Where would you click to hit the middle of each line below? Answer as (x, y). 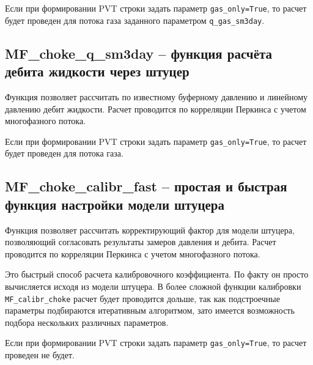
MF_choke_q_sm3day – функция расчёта (139, 53)
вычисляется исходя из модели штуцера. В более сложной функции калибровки (153, 286)
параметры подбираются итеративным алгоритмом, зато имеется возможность (150, 310)
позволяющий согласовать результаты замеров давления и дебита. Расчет (141, 242)
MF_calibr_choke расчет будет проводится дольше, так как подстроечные (142, 298)
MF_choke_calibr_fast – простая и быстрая (146, 186)
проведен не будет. (40, 355)
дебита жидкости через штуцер (97, 71)
